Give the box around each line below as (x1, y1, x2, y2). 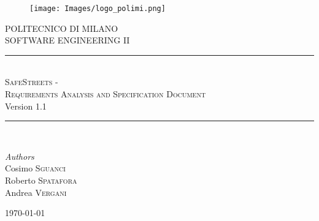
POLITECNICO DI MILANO (5, 21, 118, 34)
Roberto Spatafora (5, 174, 77, 186)
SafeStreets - (5, 75, 58, 88)
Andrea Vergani (5, 185, 67, 198)
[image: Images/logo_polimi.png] (29, 4, 166, 13)
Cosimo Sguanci (5, 162, 66, 174)
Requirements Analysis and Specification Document (5, 88, 206, 100)
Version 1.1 (5, 99, 47, 112)
